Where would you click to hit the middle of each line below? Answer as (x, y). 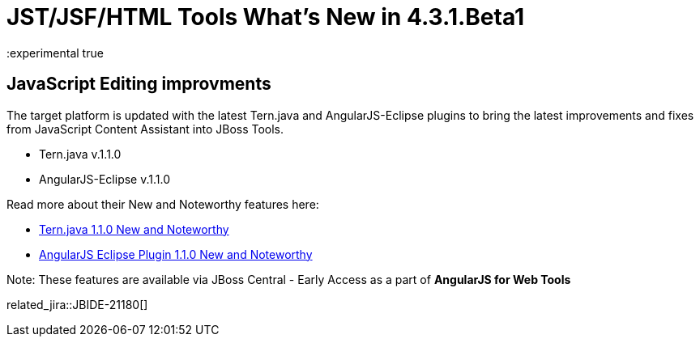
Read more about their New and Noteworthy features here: (163, 204)
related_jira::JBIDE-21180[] (77, 304)
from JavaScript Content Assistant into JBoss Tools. (145, 129)
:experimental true (55, 53)
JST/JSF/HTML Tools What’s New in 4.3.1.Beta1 (266, 17)
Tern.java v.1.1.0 (80, 154)
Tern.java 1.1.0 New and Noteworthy (134, 229)
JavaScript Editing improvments (139, 84)
